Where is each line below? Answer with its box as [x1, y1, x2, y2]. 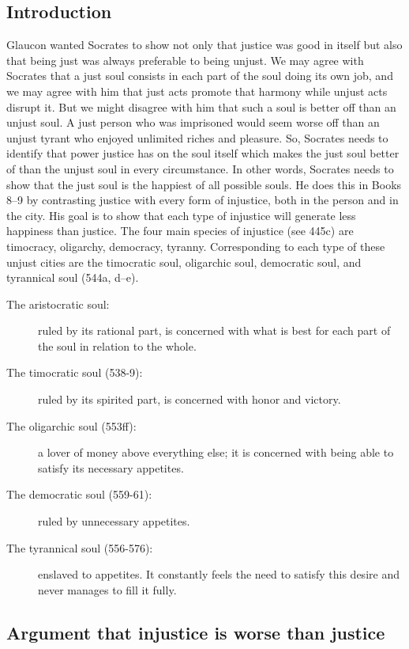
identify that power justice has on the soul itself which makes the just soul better [6, 145, 400, 161]
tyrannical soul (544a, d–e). [6, 269, 139, 286]
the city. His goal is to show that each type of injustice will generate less [6, 207, 356, 223]
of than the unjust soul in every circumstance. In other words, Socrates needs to [6, 160, 394, 176]
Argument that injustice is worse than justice [6, 620, 385, 644]
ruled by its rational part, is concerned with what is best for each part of [38, 322, 391, 339]
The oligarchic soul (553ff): [6, 417, 137, 434]
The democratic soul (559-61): [6, 486, 152, 503]
